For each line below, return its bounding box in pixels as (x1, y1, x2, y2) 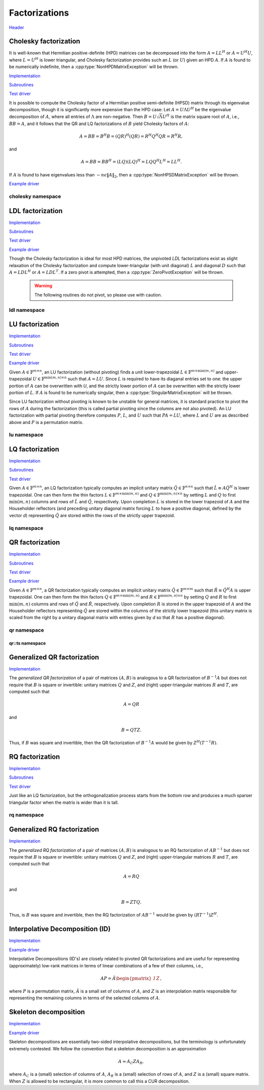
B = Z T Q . (121, 899, 142, 905)
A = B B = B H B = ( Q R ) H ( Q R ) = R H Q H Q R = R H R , (79, 133, 183, 139)
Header (9, 25, 24, 30)
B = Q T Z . (121, 727, 142, 733)
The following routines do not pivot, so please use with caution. (34, 292, 162, 297)
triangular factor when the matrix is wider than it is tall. (9, 799, 119, 805)
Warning (34, 283, 52, 289)
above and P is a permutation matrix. (9, 419, 84, 425)
